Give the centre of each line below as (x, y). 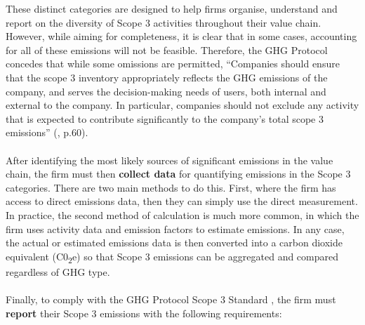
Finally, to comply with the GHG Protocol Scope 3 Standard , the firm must (171, 299)
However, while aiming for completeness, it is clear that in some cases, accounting (181, 36)
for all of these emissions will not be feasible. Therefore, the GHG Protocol (167, 49)
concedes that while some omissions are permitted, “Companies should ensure (173, 64)
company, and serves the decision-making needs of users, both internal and (166, 91)
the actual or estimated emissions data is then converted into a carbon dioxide (174, 243)
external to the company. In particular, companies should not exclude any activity (182, 105)
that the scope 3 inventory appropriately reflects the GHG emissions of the (167, 77)
